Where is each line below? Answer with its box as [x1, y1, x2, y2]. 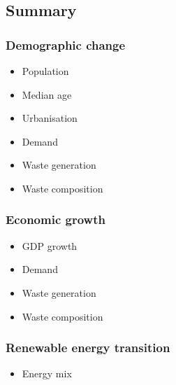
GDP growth [22, 238, 78, 253]
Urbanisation [22, 111, 78, 125]
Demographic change [6, 36, 126, 53]
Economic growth [6, 211, 105, 228]
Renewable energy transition [6, 339, 170, 356]
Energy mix [22, 366, 72, 381]
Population [22, 64, 69, 78]
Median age [22, 87, 72, 101]
